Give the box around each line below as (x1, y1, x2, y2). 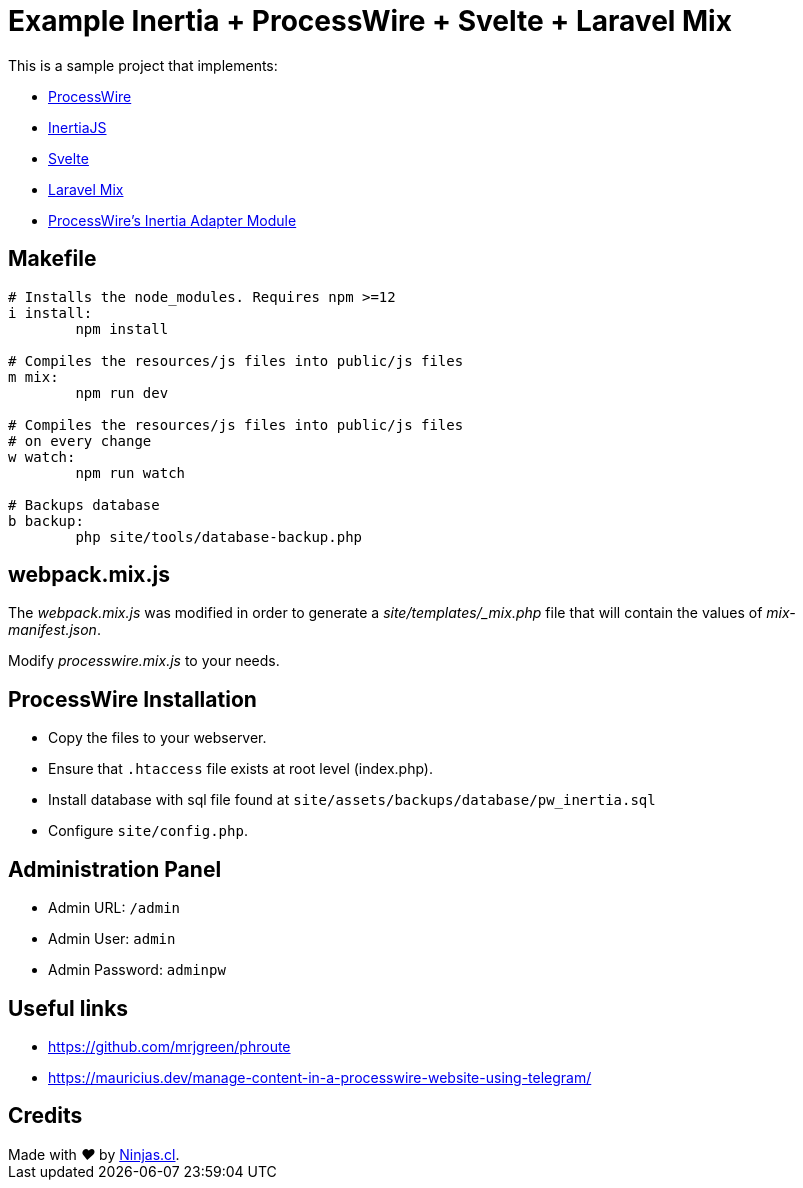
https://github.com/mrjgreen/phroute (48, 1037, 291, 1055)
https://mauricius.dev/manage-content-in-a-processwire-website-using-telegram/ (48, 1068, 592, 1086)
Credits (8, 1103, 83, 1129)
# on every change (8, 432, 152, 449)
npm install (75, 320, 169, 337)
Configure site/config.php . (48, 822, 248, 840)
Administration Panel (8, 856, 222, 882)
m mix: (8, 368, 59, 385)
